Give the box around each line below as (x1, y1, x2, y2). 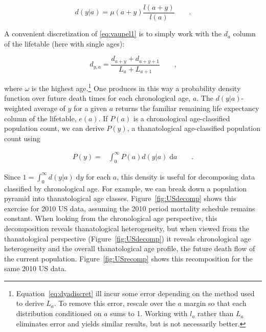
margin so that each (184, 298, 247, 308)
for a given (74, 103, 107, 114)
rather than (197, 308, 234, 319)
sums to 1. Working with (110, 308, 188, 319)
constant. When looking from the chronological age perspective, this (4, 213, 217, 224)
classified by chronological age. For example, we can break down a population (4, 183, 247, 193)
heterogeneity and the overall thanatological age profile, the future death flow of (4, 243, 255, 254)
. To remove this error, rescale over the (54, 298, 175, 308)
